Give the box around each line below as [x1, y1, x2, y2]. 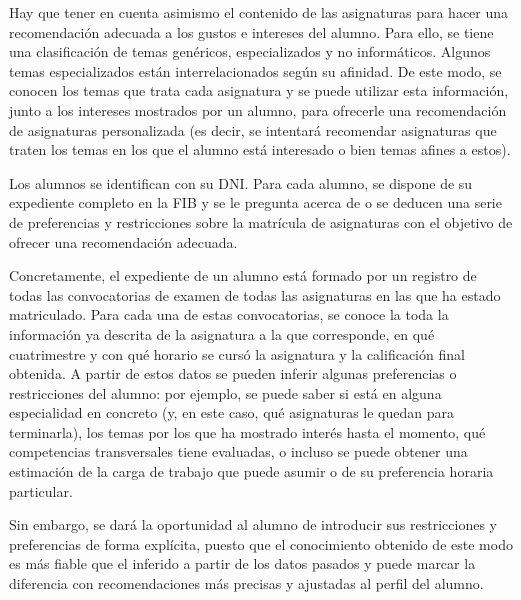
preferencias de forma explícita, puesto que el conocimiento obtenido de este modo [9, 533, 513, 554]
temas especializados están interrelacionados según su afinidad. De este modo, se [9, 60, 502, 81]
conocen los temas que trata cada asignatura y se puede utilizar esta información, [9, 80, 509, 101]
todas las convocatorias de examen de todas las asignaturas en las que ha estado [9, 284, 501, 305]
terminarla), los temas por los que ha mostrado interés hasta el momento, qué [9, 421, 486, 442]
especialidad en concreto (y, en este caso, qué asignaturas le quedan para [9, 402, 454, 423]
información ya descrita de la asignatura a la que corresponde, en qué [9, 323, 435, 344]
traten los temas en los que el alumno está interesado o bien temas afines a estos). [9, 139, 511, 160]
